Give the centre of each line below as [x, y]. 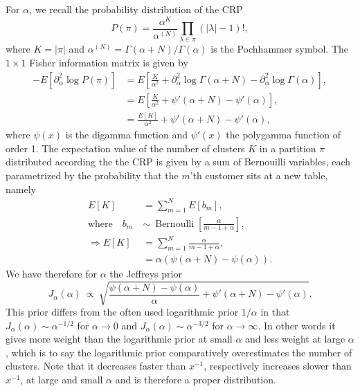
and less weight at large [295, 339]
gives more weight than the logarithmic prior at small [119, 339]
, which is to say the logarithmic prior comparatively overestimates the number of [179, 352]
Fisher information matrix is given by [109, 63]
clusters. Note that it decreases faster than [96, 366]
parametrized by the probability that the [92, 175]
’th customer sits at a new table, [259, 175]
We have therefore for [51, 273]
